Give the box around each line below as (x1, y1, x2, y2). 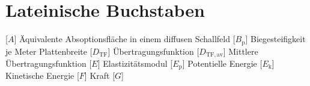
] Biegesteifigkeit (245, 32, 306, 45)
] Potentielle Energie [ (182, 57, 263, 70)
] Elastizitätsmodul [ (97, 57, 173, 70)
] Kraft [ (84, 69, 115, 82)
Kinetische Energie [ (5, 69, 79, 82)
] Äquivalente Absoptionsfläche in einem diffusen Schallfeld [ (14, 32, 236, 45)
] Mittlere (223, 45, 258, 57)
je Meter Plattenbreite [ (5, 45, 93, 57)
